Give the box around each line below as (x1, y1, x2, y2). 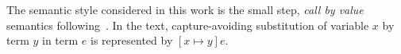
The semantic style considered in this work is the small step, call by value (6, 2, 364, 17)
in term (42, 32, 79, 49)
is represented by (91, 32, 173, 49)
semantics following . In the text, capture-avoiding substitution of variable (6, 16, 369, 33)
